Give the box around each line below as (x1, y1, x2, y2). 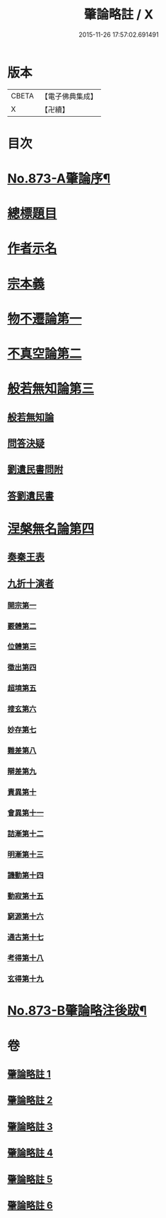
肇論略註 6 (7, 1199, 53, 1211)
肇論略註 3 (7, 1120, 53, 1132)
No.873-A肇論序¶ (7, 171, 111, 187)
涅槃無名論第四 (7, 521, 95, 536)
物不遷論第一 (7, 311, 83, 326)
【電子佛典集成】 (40, 91, 97, 101)
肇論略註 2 (7, 1094, 53, 1106)
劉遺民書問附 (7, 464, 64, 476)
